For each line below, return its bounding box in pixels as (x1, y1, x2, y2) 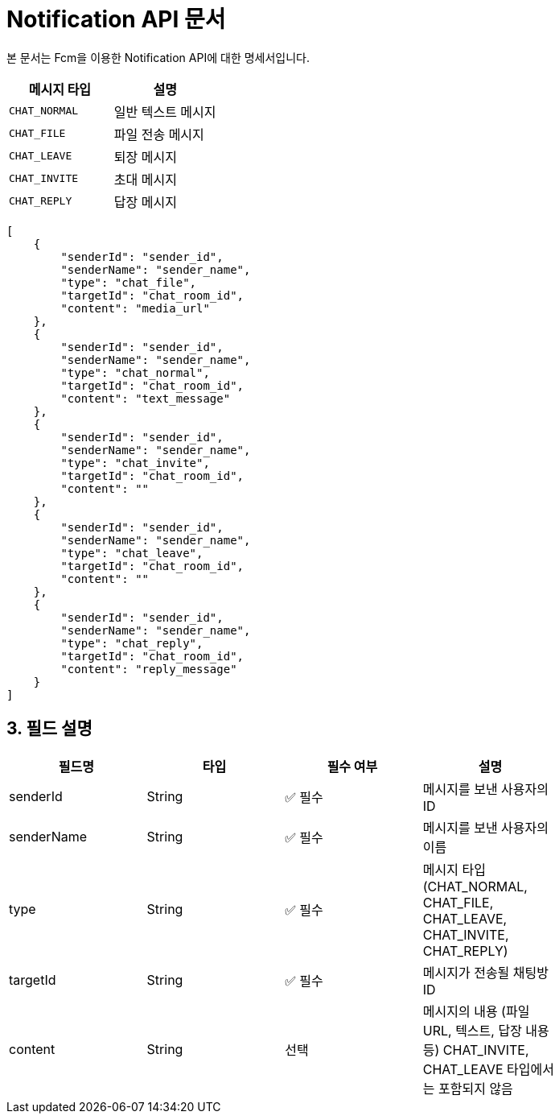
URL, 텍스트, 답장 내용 (422, 1022, 549, 1039)
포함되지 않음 (438, 1080, 513, 1097)
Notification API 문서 (6, 6, 226, 33)
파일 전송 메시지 (113, 126, 204, 143)
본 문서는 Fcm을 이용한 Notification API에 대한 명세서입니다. (6, 50, 310, 64)
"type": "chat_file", (60, 275, 197, 289)
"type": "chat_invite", (60, 456, 210, 469)
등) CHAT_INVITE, (422, 1041, 529, 1058)
